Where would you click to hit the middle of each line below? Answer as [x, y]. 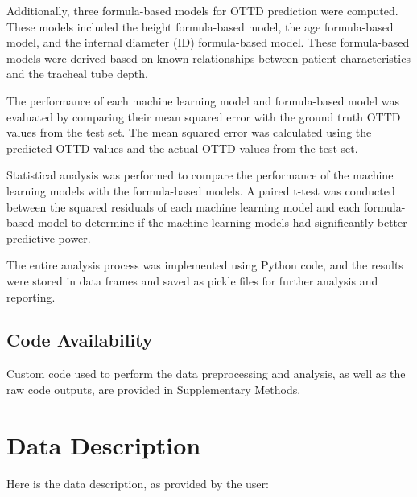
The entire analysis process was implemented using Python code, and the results [205, 265]
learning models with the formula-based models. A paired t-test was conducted [201, 190]
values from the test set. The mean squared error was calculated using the [189, 132]
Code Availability [80, 340]
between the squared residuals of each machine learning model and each [184, 206]
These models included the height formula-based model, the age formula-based [200, 26]
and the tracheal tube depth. [77, 74]
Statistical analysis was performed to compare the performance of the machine [200, 175]
